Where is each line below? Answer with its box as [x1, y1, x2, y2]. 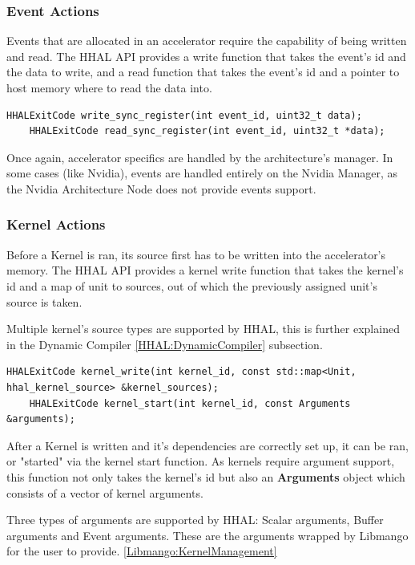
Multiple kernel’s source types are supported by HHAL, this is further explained [6, 320, 400, 337]
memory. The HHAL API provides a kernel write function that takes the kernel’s [6, 262, 404, 278]
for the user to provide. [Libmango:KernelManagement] [6, 543, 277, 559]
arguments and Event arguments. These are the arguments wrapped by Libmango [6, 526, 409, 543]
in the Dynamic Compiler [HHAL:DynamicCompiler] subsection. [6, 335, 323, 352]
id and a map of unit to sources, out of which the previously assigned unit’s [6, 277, 377, 294]
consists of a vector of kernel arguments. [6, 484, 203, 501]
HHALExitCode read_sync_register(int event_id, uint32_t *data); [29, 125, 385, 137]
